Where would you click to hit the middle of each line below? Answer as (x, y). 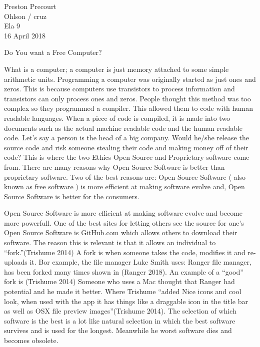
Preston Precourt (30, 6)
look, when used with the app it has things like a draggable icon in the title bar (126, 301)
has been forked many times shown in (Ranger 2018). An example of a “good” (124, 271)
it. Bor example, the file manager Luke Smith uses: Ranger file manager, (140, 262)
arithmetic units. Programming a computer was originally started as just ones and (130, 79)
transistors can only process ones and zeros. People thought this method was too (127, 98)
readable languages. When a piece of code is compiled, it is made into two (117, 118)
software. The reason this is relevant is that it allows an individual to (110, 242)
